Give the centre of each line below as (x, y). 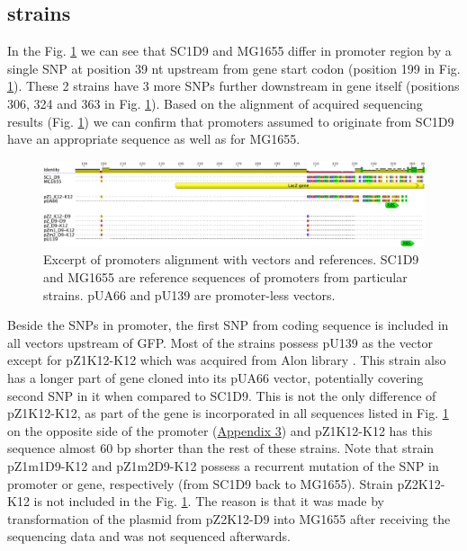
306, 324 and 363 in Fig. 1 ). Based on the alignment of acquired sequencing (215, 103)
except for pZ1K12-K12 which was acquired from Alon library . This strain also (227, 360)
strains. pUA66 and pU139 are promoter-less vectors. (189, 294)
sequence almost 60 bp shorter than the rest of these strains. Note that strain (221, 448)
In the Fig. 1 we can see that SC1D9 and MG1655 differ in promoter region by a (229, 51)
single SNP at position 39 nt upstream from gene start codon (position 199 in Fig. (234, 68)
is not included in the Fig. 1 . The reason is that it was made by (209, 501)
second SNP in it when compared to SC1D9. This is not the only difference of (222, 395)
